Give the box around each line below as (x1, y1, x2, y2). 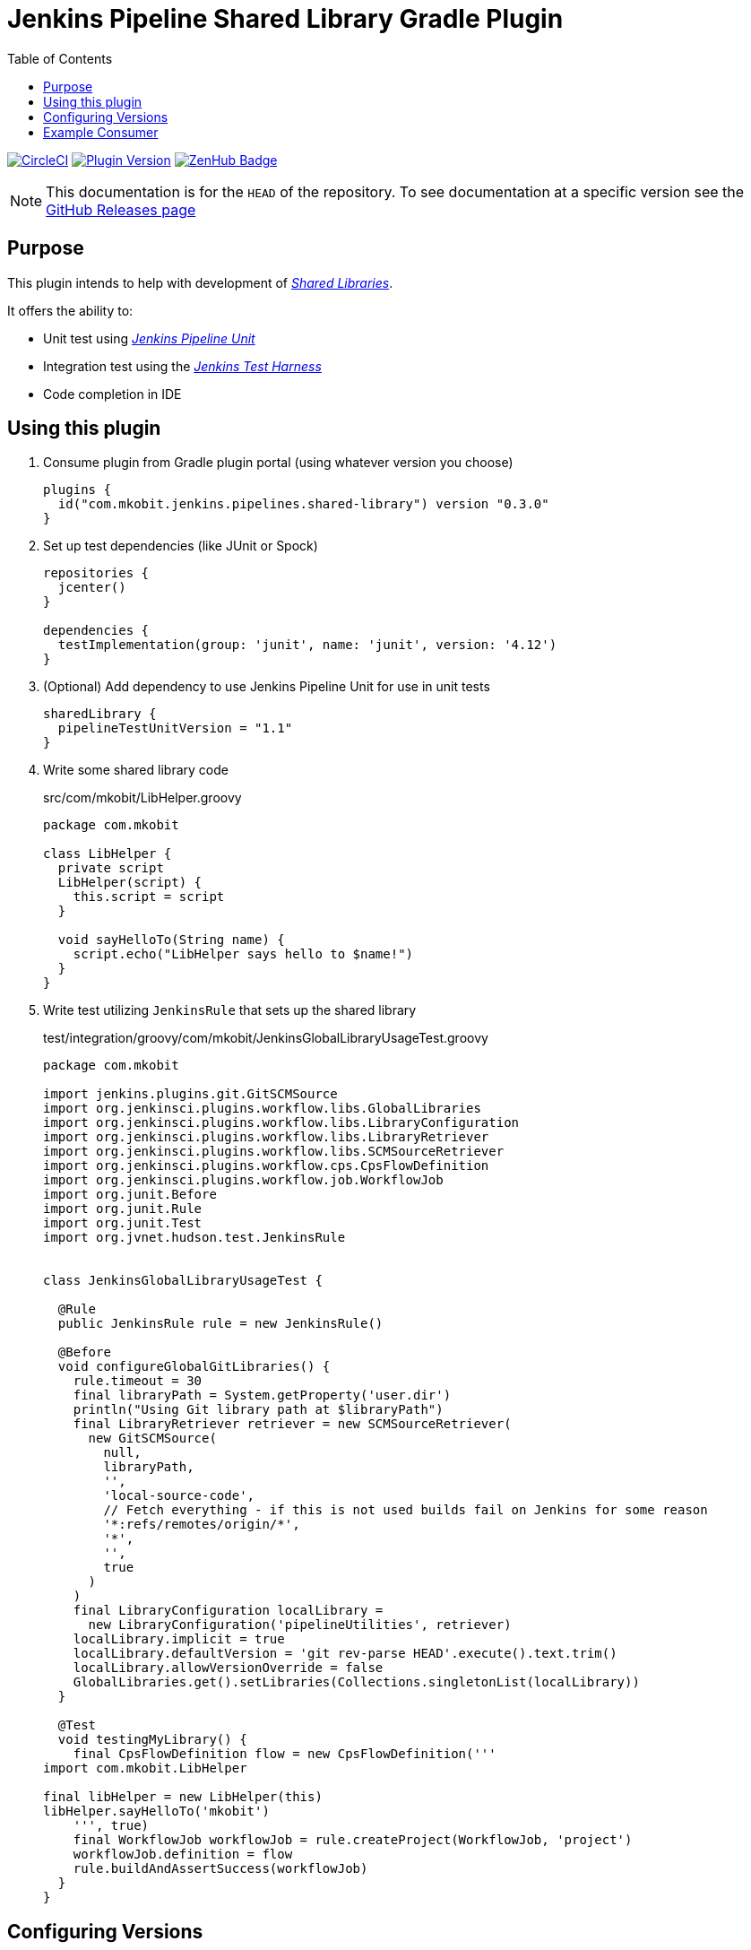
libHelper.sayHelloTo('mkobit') (43, 1804, 270, 1819)
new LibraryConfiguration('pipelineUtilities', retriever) (88, 1617, 512, 1633)
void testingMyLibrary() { (57, 1732, 247, 1747)
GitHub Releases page (46, 200, 196, 219)
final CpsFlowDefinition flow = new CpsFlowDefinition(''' (73, 1746, 496, 1762)
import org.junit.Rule (43, 1201, 203, 1217)
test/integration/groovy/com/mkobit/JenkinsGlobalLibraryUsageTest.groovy (43, 1030, 488, 1046)
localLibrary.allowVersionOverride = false (73, 1660, 384, 1676)
